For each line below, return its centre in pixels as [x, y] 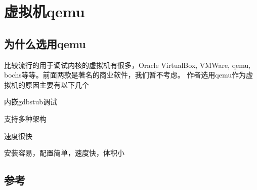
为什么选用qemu [45, 43]
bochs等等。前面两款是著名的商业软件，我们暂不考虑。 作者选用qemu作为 [125, 75]
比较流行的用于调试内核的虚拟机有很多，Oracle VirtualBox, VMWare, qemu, [127, 65]
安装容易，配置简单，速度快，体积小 [64, 153]
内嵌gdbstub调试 [31, 102]
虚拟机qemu [45, 11]
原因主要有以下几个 [57, 84]
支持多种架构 [25, 118]
